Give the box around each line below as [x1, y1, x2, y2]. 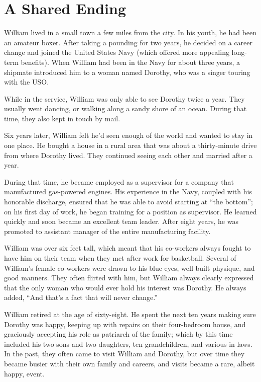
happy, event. [4, 368, 45, 378]
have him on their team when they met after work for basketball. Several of [4, 253, 236, 263]
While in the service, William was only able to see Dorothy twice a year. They [4, 93, 245, 104]
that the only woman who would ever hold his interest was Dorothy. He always [4, 282, 246, 292]
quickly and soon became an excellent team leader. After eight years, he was [4, 216, 238, 226]
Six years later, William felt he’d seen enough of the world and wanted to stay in [4, 130, 253, 140]
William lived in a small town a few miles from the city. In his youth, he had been [4, 27, 257, 38]
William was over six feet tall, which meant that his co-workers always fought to [4, 243, 251, 253]
